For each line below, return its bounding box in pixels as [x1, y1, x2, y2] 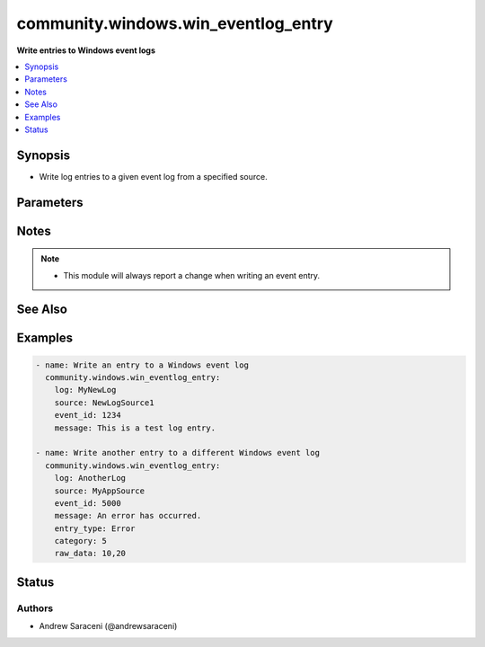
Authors [16, 602, 54, 615]
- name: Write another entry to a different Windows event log [35, 448, 321, 458]
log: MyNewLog [54, 385, 117, 395]
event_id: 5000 [54, 498, 121, 508]
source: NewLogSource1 [54, 397, 154, 408]
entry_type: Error [54, 523, 136, 534]
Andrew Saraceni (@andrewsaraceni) [39, 621, 178, 632]
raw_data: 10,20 [54, 548, 126, 559]
